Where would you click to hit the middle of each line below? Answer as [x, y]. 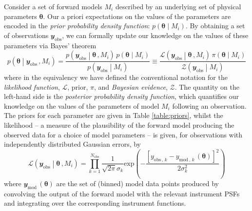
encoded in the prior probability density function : [77, 26]
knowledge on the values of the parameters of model [82, 105]
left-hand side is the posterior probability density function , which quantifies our [121, 96]
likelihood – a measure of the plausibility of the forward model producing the [119, 125]
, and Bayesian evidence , [131, 86]
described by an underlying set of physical [178, 6]
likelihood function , [32, 86]
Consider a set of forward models [53, 6]
